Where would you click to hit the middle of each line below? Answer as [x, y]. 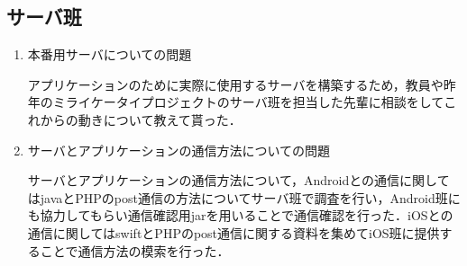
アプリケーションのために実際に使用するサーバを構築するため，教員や [235, 84]
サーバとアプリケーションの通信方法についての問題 [179, 150]
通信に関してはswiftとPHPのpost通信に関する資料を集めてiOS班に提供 [233, 232]
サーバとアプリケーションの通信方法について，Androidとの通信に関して [238, 180]
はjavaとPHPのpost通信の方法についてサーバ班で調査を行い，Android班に [244, 197]
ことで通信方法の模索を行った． [135, 250]
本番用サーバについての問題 [110, 54]
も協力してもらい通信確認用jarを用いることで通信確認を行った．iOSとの [240, 215]
